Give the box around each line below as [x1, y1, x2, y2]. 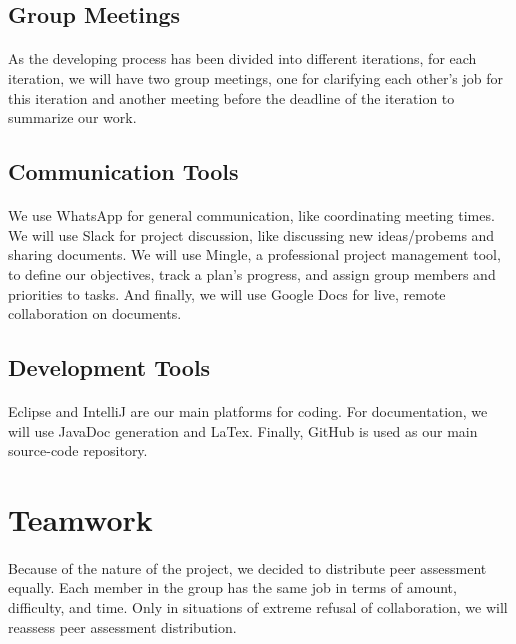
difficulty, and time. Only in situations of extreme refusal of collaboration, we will [8, 597, 508, 617]
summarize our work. [8, 107, 137, 128]
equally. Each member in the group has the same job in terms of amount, [8, 577, 457, 598]
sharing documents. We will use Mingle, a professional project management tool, [8, 244, 501, 265]
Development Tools [8, 352, 211, 383]
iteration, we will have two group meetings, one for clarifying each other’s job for [8, 67, 504, 88]
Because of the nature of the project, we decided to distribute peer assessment [8, 557, 487, 578]
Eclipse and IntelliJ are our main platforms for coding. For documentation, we [8, 401, 488, 422]
